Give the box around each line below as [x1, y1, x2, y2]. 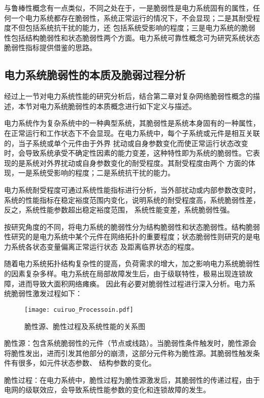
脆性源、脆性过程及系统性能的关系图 [24, 320, 145, 331]
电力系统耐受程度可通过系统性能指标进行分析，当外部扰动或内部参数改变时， [4, 184, 260, 195]
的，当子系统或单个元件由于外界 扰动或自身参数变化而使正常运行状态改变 [4, 137, 248, 148]
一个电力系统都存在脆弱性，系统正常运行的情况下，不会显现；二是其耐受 [11, 12, 253, 23]
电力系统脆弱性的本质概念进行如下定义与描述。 [39, 100, 196, 111]
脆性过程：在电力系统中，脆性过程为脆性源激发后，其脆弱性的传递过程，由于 [4, 374, 260, 385]
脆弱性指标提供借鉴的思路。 [4, 42, 96, 53]
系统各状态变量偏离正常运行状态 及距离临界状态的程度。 [11, 241, 199, 251]
